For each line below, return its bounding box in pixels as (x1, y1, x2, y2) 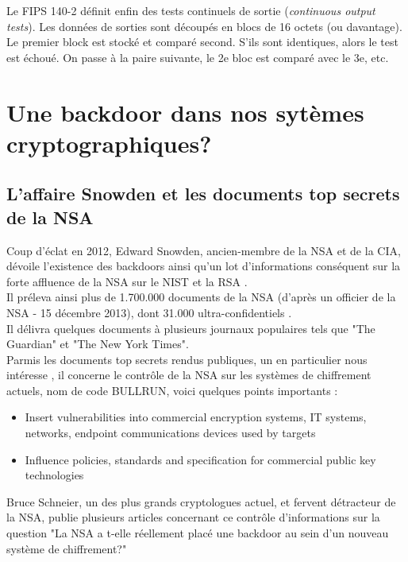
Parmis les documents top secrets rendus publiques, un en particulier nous (6, 351, 368, 367)
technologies (25, 467, 84, 483)
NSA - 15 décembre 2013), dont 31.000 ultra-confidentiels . (6, 304, 292, 320)
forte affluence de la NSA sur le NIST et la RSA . (6, 273, 248, 289)
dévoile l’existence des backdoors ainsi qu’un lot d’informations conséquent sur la (6, 258, 401, 274)
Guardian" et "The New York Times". (6, 335, 189, 352)
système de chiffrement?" (6, 540, 127, 556)
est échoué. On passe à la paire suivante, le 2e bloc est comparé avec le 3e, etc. (6, 48, 389, 65)
